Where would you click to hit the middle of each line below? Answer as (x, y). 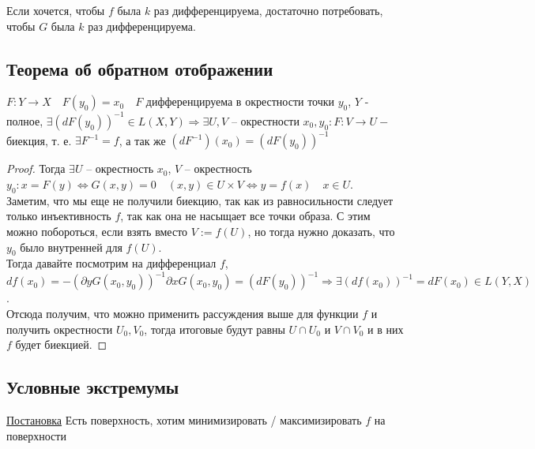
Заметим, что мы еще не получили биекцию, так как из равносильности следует (200, 200)
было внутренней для (71, 247)
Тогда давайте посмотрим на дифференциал (111, 263)
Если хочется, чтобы (56, 10)
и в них (386, 329)
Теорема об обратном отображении (140, 68)
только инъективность (59, 216)
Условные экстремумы (93, 387)
